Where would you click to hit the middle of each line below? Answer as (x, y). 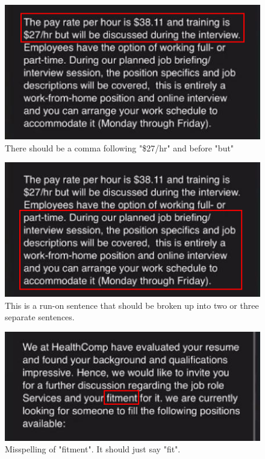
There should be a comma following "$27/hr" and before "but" (120, 147)
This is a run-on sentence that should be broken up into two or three (132, 305)
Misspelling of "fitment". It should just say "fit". (93, 449)
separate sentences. (40, 317)
